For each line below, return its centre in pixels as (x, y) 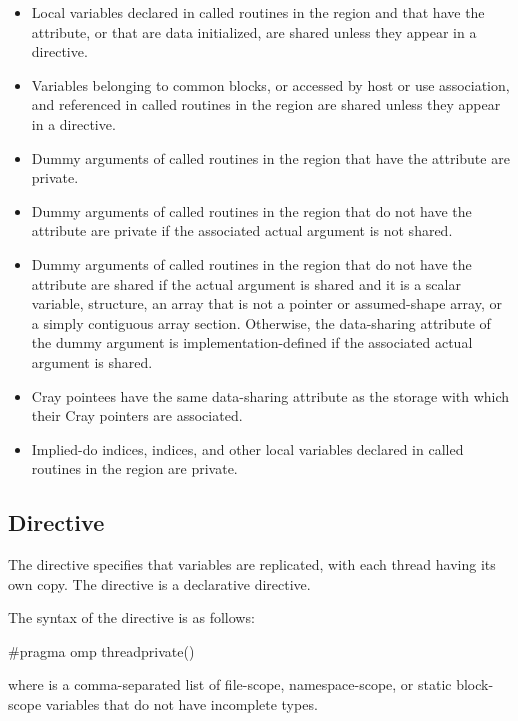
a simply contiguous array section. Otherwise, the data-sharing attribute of (261, 322)
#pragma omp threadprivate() (101, 650)
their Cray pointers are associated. (137, 415)
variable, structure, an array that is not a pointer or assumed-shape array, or (266, 303)
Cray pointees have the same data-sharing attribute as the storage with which (270, 395)
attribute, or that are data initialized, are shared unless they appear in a (254, 31)
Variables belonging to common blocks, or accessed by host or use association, (270, 84)
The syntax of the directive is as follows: (131, 617)
